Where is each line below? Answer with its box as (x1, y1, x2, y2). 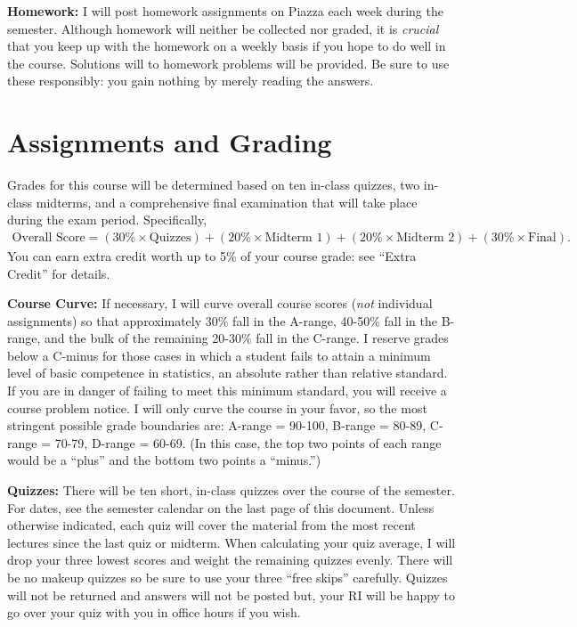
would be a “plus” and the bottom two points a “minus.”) (7, 451, 321, 469)
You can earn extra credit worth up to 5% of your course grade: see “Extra (7, 246, 417, 265)
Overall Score (12, 231, 85, 244)
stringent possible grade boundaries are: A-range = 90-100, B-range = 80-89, (7, 416, 427, 435)
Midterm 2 (396, 231, 455, 244)
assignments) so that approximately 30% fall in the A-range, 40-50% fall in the (7, 311, 437, 330)
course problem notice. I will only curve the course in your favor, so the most (7, 398, 427, 417)
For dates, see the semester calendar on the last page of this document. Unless (7, 498, 435, 517)
